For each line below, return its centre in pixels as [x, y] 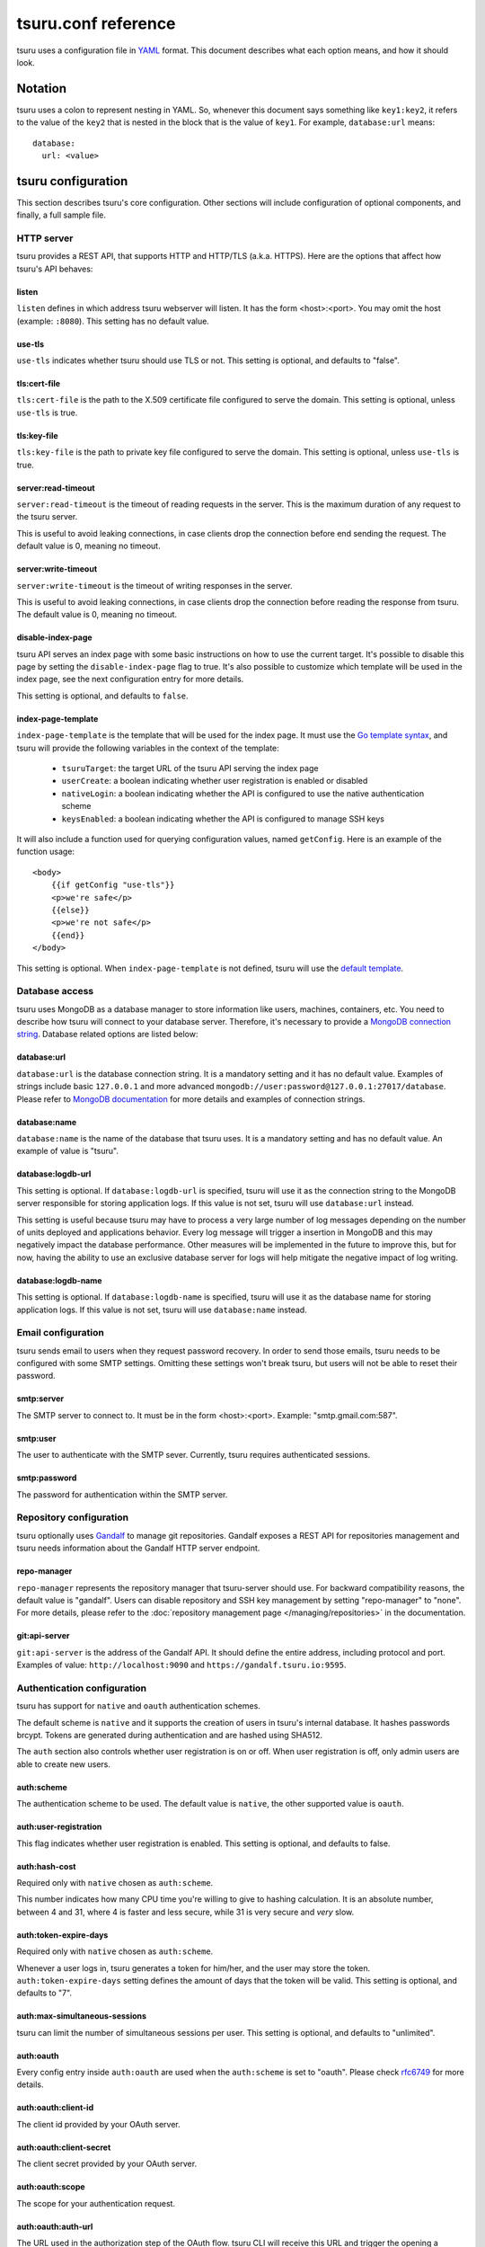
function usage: [46, 852]
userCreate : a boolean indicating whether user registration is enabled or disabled [215, 781]
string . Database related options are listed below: [107, 1035]
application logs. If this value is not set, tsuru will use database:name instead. [162, 1310]
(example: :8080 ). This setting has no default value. [113, 321]
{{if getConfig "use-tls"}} [113, 885]
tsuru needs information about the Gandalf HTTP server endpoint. [138, 1548]
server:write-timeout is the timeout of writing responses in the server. [154, 585]
